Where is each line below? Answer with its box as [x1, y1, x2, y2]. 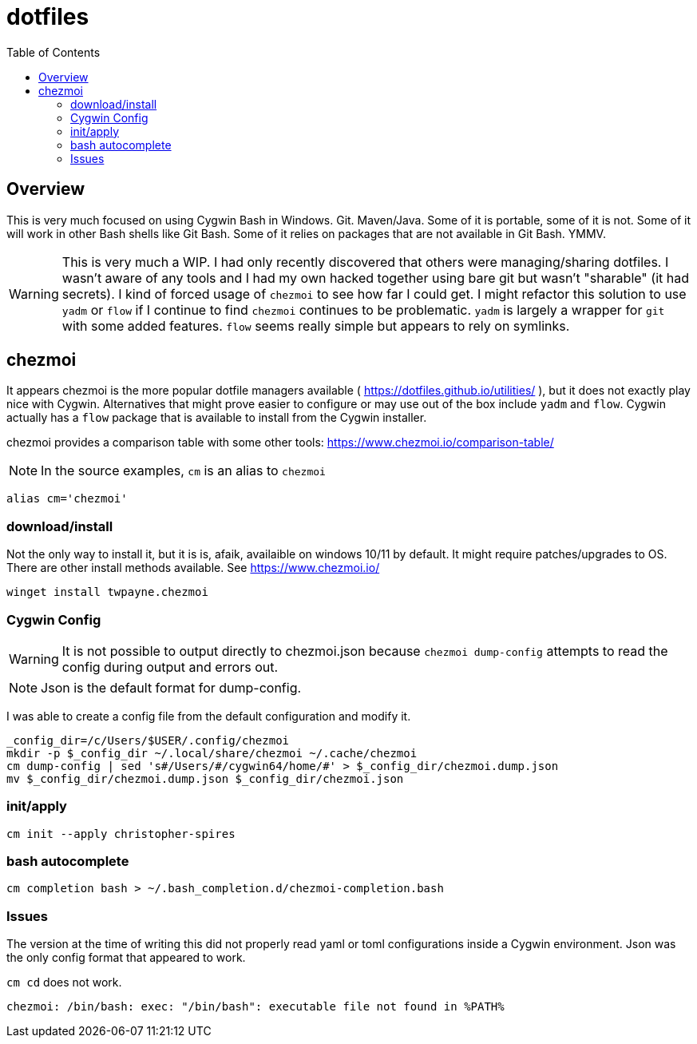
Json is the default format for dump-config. [41, 679, 302, 696]
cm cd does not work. [6, 975, 122, 990]
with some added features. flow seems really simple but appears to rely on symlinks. [61, 317, 570, 334]
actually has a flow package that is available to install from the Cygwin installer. [6, 411, 427, 425]
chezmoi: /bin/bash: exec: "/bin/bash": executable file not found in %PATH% [6, 1000, 505, 1014]
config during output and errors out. [61, 658, 279, 675]
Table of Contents [6, 45, 101, 59]
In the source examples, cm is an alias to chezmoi [41, 462, 326, 479]
